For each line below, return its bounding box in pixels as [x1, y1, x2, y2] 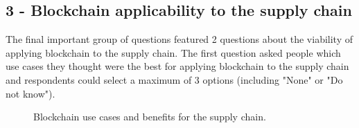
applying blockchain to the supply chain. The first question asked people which [6, 45, 341, 60]
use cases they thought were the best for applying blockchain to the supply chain [6, 59, 349, 73]
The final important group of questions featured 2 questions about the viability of [6, 32, 353, 46]
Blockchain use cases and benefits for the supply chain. [33, 109, 266, 124]
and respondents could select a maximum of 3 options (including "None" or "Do [6, 72, 343, 86]
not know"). [6, 86, 55, 100]
